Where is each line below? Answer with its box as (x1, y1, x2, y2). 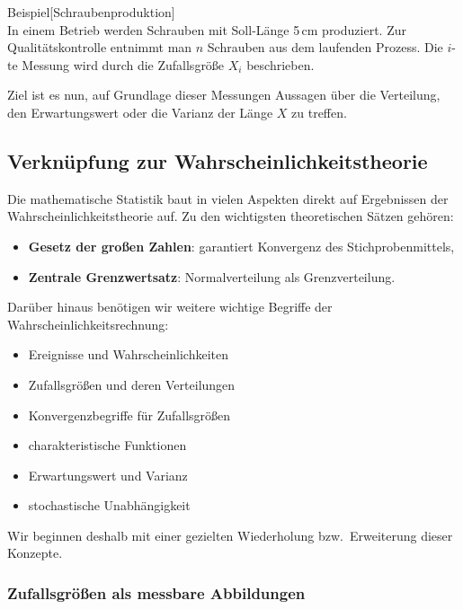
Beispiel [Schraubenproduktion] (7, 3, 175, 21)
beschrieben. (246, 55, 315, 74)
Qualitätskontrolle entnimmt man (7, 38, 192, 57)
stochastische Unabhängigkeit (28, 496, 191, 515)
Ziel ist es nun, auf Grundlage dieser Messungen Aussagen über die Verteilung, (7, 85, 441, 104)
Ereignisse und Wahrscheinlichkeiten (28, 345, 228, 364)
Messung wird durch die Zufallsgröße (22, 55, 225, 74)
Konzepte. (7, 543, 63, 562)
